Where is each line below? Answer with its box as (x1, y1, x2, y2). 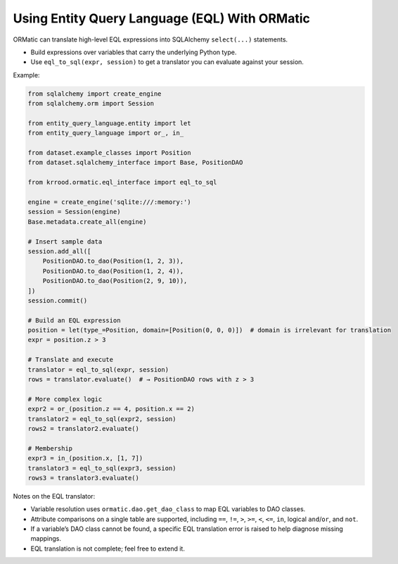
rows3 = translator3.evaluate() (27, 474, 140, 482)
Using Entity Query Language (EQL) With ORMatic (13, 11, 311, 26)
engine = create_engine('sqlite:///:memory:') (27, 198, 191, 206)
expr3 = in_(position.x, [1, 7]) (27, 454, 143, 463)
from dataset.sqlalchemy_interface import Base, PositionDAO (27, 158, 243, 167)
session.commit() (27, 296, 88, 304)
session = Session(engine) (27, 208, 121, 216)
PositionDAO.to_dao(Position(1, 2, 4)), (42, 267, 184, 275)
